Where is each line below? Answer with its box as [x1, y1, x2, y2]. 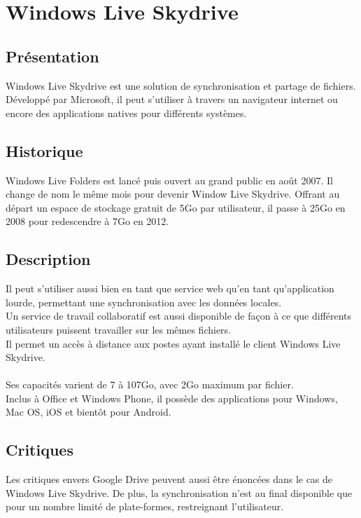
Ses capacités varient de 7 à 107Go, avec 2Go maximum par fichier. [6, 377, 294, 392]
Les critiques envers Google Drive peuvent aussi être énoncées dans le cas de [6, 472, 333, 486]
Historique [6, 139, 83, 161]
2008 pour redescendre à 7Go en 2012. [6, 214, 169, 229]
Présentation [6, 45, 99, 67]
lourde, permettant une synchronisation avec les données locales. [6, 294, 282, 309]
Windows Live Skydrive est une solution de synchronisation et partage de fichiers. [6, 78, 356, 93]
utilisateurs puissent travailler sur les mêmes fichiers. [6, 322, 231, 336]
